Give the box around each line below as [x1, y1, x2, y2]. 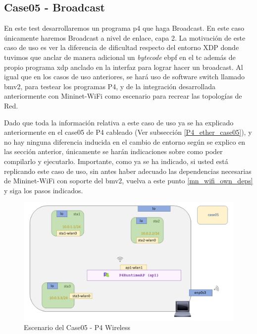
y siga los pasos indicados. [4, 185, 83, 195]
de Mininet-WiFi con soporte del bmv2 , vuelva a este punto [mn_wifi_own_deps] [4, 175, 253, 186]
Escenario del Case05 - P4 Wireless [24, 322, 131, 333]
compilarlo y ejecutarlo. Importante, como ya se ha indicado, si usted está [4, 156, 228, 166]
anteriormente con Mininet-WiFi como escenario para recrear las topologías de [4, 91, 242, 101]
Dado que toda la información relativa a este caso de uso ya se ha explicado [4, 117, 234, 127]
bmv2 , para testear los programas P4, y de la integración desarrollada [4, 81, 216, 91]
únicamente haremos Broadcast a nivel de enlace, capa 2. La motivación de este [4, 32, 246, 43]
